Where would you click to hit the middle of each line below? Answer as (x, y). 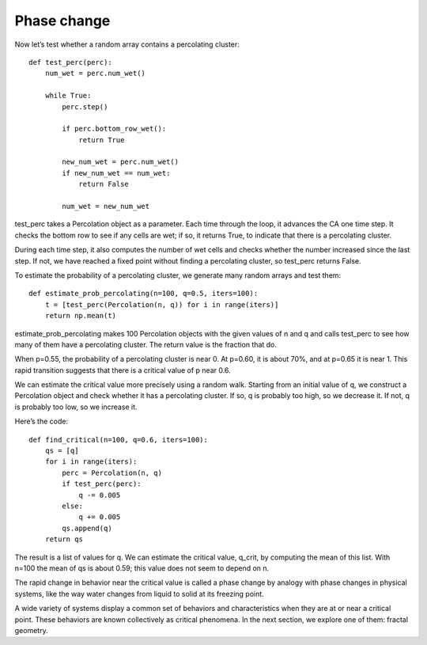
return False (104, 184)
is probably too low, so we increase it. (76, 407)
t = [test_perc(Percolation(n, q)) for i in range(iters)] (162, 304)
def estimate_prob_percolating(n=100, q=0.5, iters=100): (144, 294)
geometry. (31, 630)
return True (102, 140)
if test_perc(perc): (102, 484)
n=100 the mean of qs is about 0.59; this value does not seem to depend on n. (142, 568)
